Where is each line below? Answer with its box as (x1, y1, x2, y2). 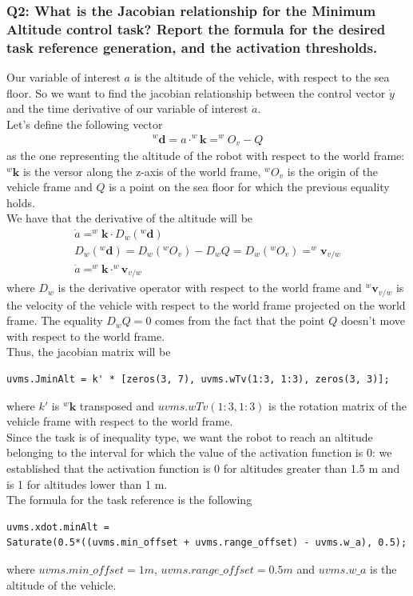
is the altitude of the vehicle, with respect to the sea (133, 69, 390, 86)
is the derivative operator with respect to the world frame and (58, 279, 362, 296)
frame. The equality (6, 312, 103, 329)
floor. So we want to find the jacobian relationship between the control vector (6, 84, 386, 101)
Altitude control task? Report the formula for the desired (6, 18, 386, 38)
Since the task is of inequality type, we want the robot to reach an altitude (6, 428, 373, 445)
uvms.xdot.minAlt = (6, 521, 109, 533)
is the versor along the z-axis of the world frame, (22, 162, 261, 179)
